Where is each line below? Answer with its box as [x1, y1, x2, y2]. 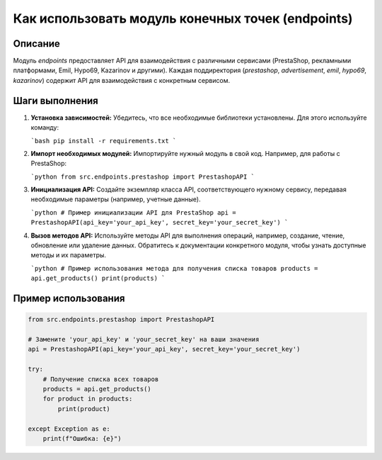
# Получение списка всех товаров [42, 375, 159, 383]
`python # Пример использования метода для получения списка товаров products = [30, 264, 318, 272]
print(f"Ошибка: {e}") [42, 434, 122, 442]
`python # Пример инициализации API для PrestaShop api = [30, 208, 236, 216]
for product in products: [42, 395, 133, 403]
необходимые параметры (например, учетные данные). [30, 195, 201, 203]
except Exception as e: [28, 425, 111, 432]
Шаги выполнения [13, 94, 98, 106]
